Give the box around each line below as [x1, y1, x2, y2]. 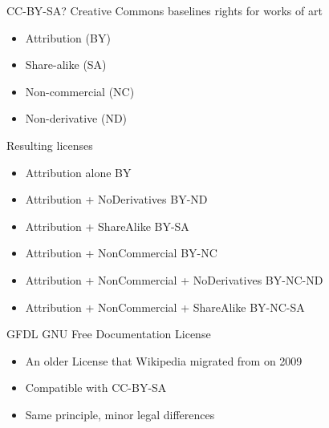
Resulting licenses [6, 136, 93, 153]
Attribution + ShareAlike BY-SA [25, 217, 189, 234]
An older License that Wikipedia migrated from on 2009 [25, 352, 303, 369]
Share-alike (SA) [25, 56, 107, 73]
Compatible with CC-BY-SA [25, 379, 167, 396]
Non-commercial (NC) [25, 83, 135, 99]
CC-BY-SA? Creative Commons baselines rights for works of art [6, 2, 323, 18]
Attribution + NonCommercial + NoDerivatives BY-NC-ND [25, 271, 323, 288]
